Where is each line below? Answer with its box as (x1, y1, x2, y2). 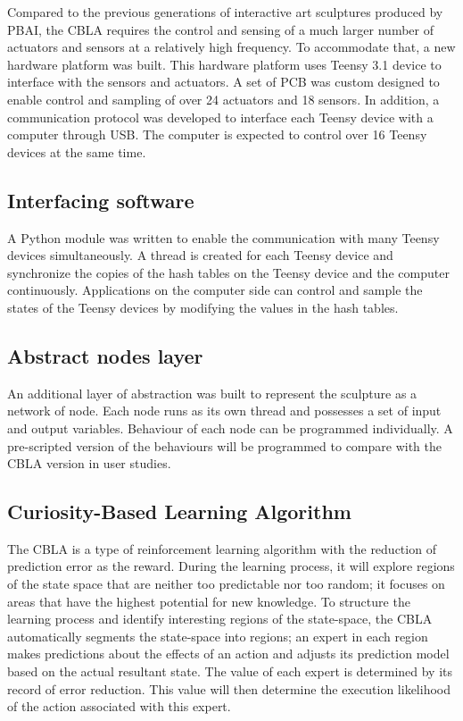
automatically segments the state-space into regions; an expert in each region (7, 626, 428, 645)
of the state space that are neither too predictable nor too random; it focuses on (7, 574, 445, 593)
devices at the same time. (7, 142, 146, 161)
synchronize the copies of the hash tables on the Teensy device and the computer (7, 263, 450, 281)
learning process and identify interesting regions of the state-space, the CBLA (7, 609, 433, 628)
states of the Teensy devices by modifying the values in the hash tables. (7, 298, 399, 316)
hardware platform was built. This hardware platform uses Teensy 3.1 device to (7, 54, 442, 73)
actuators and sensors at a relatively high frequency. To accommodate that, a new (7, 38, 456, 56)
